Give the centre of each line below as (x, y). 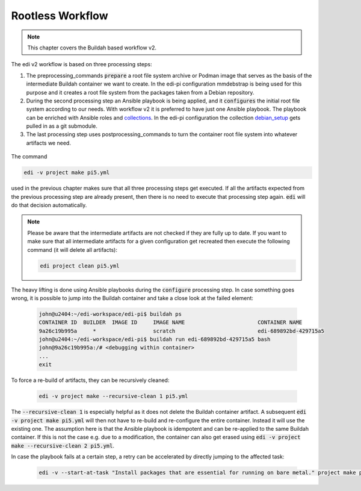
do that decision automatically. (49, 205)
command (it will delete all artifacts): (72, 249)
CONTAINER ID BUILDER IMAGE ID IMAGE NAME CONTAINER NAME (171, 323)
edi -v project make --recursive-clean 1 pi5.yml (113, 396)
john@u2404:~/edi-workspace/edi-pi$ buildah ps (110, 314)
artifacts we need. (49, 143)
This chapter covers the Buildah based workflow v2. (92, 48)
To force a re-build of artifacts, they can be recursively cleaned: (90, 380)
